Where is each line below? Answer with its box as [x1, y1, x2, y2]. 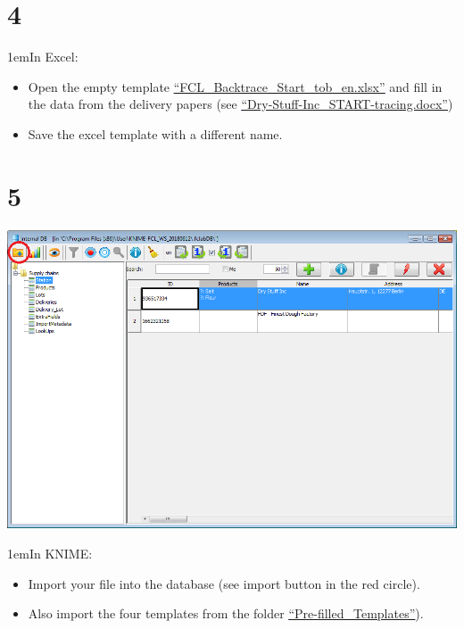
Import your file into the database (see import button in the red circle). [28, 574, 420, 592]
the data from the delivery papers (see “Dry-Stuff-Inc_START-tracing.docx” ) [28, 95, 453, 113]
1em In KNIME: [7, 544, 93, 563]
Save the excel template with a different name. [28, 124, 283, 143]
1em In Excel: [7, 47, 79, 66]
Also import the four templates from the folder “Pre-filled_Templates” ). [28, 604, 424, 623]
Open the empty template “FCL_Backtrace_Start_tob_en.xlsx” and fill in [28, 77, 443, 95]
